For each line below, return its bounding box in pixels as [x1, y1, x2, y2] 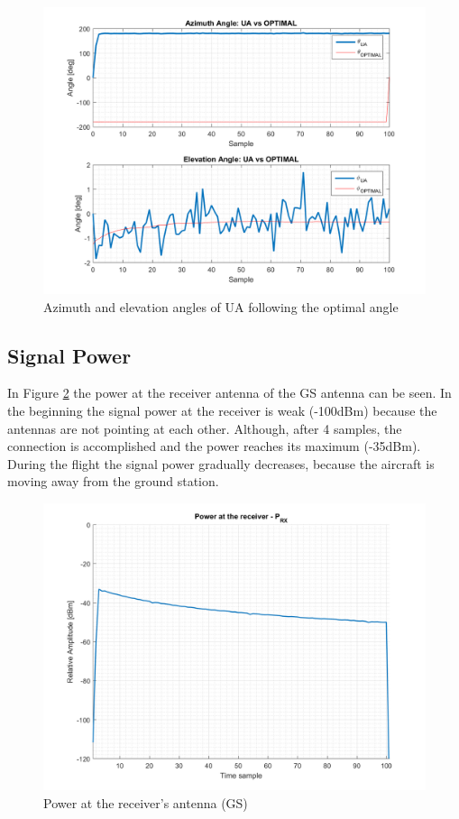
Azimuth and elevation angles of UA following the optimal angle [43, 297, 399, 316]
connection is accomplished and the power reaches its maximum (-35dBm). [7, 437, 421, 456]
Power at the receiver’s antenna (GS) [43, 793, 248, 812]
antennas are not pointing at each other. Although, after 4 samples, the [7, 419, 402, 437]
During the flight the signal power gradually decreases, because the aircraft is [7, 454, 435, 473]
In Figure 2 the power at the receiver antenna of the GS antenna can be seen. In [7, 383, 452, 402]
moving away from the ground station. [7, 472, 219, 491]
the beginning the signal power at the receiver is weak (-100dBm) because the [7, 400, 437, 419]
